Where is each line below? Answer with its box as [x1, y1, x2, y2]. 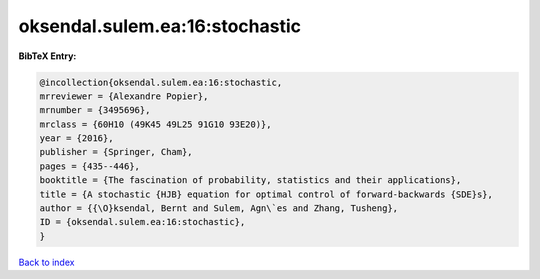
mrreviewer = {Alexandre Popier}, [39, 90, 209, 102]
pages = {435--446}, [39, 160, 140, 172]
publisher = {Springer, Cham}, [39, 146, 194, 158]
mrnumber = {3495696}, [39, 105, 151, 116]
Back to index [18, 256, 75, 268]
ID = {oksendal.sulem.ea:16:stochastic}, [39, 216, 246, 228]
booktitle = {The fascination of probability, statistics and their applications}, [39, 175, 462, 186]
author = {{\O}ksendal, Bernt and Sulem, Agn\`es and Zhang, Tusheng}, [39, 203, 399, 214]
